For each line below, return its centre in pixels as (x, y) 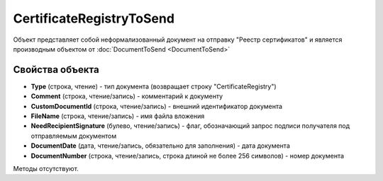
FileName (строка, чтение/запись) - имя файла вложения (118, 116)
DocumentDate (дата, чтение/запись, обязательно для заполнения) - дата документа (160, 146)
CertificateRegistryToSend (94, 18)
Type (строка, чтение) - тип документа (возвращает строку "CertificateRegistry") (154, 86)
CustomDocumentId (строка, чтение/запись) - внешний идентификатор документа (157, 106)
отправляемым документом (74, 136)
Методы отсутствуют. (46, 168)
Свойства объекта (56, 70)
